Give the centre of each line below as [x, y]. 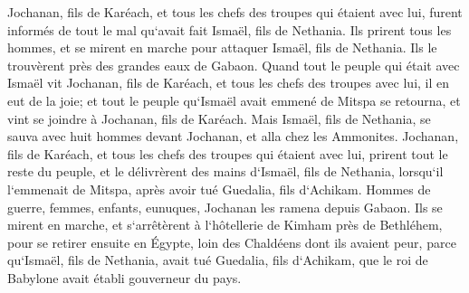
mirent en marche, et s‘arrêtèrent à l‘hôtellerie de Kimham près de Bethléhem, [225, 225]
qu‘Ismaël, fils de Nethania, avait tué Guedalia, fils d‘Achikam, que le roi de [218, 260]
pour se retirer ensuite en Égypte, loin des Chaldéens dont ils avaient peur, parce [232, 242]
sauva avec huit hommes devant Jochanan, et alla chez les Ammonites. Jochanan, [233, 136]
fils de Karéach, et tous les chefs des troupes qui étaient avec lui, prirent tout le [228, 153]
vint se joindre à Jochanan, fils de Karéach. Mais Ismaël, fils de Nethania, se [219, 118]
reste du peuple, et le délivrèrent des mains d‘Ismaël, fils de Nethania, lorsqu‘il [225, 171]
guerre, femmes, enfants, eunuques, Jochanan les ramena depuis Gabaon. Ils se [225, 207]
